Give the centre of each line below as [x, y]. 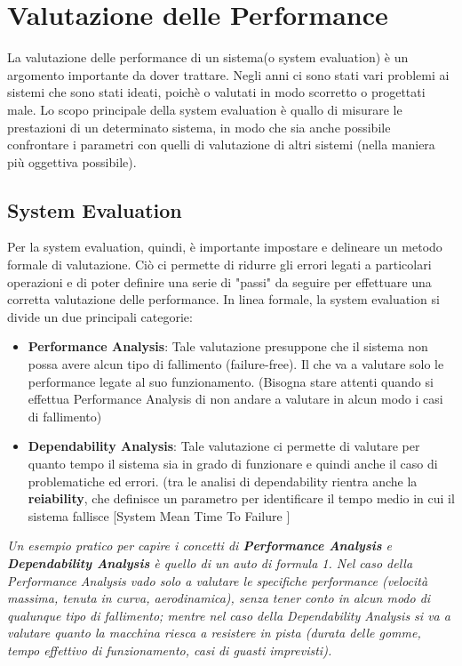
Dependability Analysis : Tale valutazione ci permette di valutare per [224, 446]
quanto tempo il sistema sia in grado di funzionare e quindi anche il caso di [233, 464]
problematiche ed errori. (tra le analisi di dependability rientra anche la [223, 481]
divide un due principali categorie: [100, 316]
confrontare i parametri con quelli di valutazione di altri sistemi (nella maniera [221, 144]
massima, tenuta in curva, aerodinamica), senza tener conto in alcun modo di [219, 598]
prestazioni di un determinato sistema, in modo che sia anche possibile [199, 127]
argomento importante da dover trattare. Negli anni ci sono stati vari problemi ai [228, 74]
